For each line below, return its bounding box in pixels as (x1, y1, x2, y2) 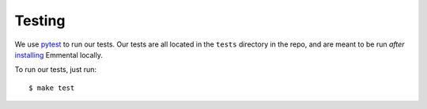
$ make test (28, 83, 75, 92)
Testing (14, 12, 66, 29)
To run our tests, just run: (14, 65, 97, 74)
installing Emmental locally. (14, 50, 103, 59)
